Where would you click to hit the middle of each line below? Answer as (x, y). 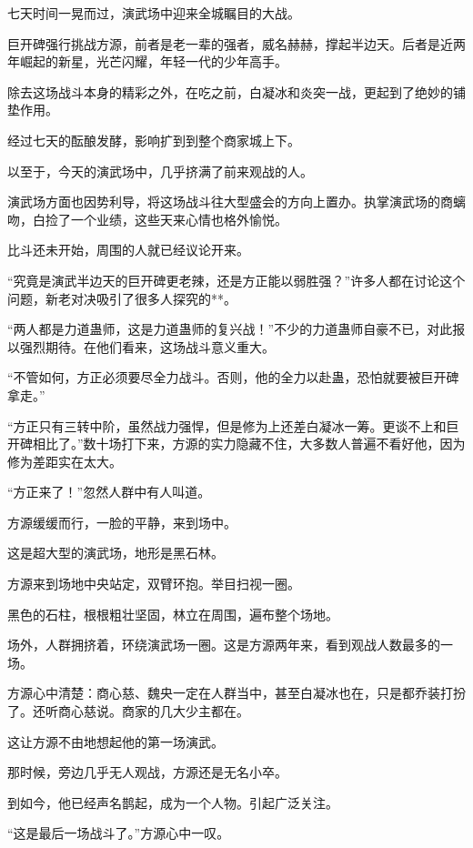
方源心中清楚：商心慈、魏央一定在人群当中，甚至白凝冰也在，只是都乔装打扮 (236, 693)
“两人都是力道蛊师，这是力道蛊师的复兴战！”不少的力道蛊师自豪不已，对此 (230, 329)
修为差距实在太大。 (65, 461)
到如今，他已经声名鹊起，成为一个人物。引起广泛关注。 (173, 802)
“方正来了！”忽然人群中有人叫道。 (109, 492)
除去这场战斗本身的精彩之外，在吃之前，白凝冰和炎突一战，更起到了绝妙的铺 (236, 91)
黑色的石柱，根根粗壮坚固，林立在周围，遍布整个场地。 (173, 614)
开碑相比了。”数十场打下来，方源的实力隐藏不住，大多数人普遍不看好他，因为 (236, 444)
